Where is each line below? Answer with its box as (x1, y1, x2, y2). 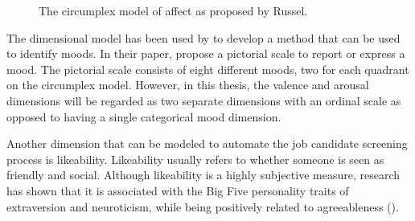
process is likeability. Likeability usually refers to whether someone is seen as (6, 150, 384, 167)
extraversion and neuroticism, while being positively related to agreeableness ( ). (6, 198, 399, 215)
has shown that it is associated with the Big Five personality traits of (6, 182, 349, 198)
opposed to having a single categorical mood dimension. (6, 108, 281, 125)
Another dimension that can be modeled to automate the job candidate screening (6, 135, 408, 152)
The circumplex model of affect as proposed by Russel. (39, 2, 308, 18)
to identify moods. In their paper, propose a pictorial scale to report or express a (6, 45, 405, 62)
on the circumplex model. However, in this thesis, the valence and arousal (6, 76, 369, 93)
